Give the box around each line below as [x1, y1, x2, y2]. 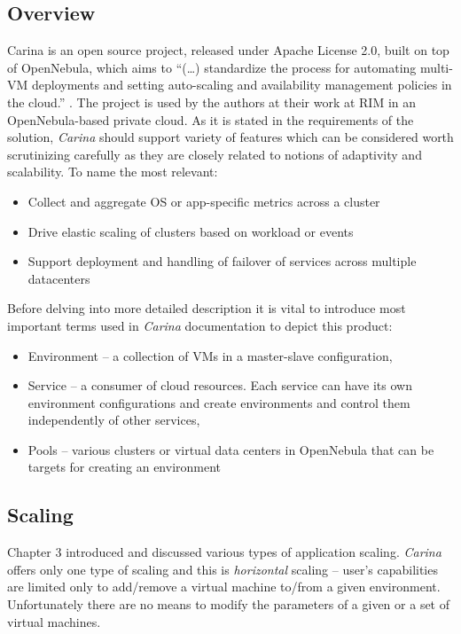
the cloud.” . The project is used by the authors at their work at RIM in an [7, 92, 417, 111]
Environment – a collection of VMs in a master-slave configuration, [27, 346, 393, 364]
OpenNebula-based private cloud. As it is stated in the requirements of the [7, 110, 414, 129]
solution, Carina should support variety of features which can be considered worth [7, 128, 454, 146]
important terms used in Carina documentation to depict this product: [7, 316, 393, 334]
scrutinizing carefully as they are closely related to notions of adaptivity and [7, 145, 422, 163]
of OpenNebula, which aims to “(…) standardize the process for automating [7, 58, 417, 76]
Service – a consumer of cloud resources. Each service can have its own [27, 376, 412, 395]
